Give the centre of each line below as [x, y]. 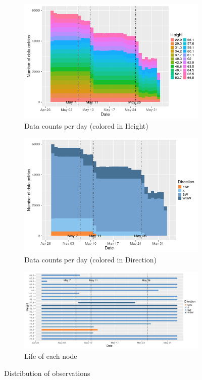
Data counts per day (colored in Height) [86, 125]
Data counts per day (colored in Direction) [90, 259]
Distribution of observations [47, 373]
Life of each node [51, 356]
